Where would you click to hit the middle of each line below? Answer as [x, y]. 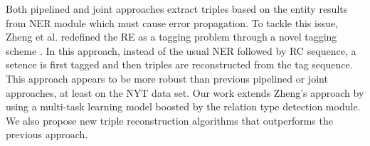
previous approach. [47, 134]
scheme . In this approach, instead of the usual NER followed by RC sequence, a [181, 50]
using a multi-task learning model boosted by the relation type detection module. [183, 106]
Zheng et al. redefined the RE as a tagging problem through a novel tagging [171, 37]
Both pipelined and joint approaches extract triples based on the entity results [177, 9]
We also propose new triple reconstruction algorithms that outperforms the [169, 120]
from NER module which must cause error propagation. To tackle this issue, [172, 22]
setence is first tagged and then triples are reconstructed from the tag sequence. [179, 64]
